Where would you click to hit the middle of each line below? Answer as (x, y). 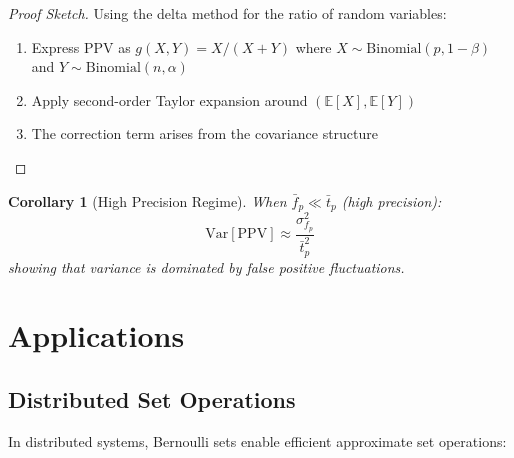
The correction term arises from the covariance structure (205, 133)
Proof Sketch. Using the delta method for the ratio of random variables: (227, 13)
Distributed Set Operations (152, 399)
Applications (96, 335)
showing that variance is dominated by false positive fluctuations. (206, 266)
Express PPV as (81, 46)
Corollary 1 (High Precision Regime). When (147, 200)
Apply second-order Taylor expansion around (169, 99)
